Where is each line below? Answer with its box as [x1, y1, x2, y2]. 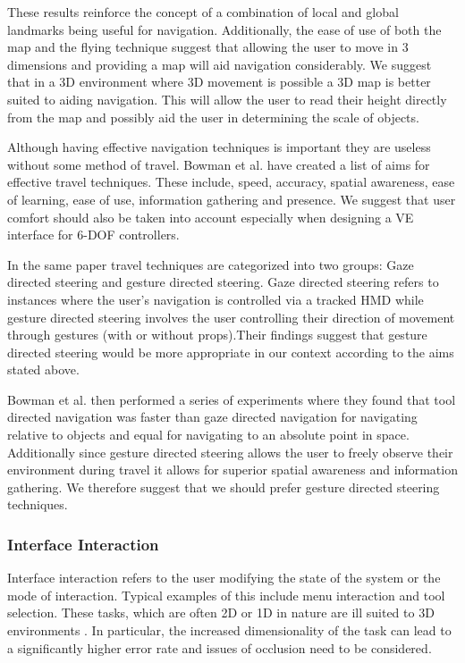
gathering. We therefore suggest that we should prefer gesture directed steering [7, 477, 440, 496]
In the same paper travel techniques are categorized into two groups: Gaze [7, 255, 414, 273]
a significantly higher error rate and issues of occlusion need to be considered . [7, 638, 432, 657]
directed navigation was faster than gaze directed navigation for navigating [7, 407, 418, 426]
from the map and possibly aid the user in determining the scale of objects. [7, 107, 419, 126]
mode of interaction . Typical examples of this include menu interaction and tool [7, 585, 445, 604]
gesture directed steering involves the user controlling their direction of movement [7, 307, 455, 326]
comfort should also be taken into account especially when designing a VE [7, 207, 414, 226]
